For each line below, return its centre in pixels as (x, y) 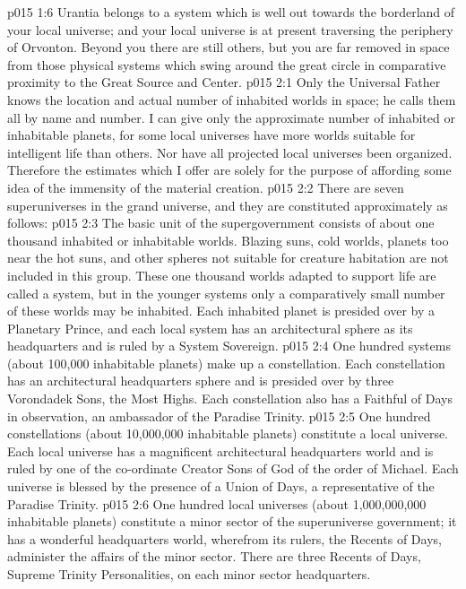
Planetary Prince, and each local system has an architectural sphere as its (210, 328)
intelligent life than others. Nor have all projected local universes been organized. (230, 152)
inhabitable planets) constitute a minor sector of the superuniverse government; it (232, 521)
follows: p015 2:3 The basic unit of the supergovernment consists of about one (221, 223)
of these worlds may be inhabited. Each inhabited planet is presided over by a (221, 311)
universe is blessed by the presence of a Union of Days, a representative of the (221, 486)
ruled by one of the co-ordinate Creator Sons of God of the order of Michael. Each (233, 468)
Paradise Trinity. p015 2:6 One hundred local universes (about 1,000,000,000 (217, 503)
